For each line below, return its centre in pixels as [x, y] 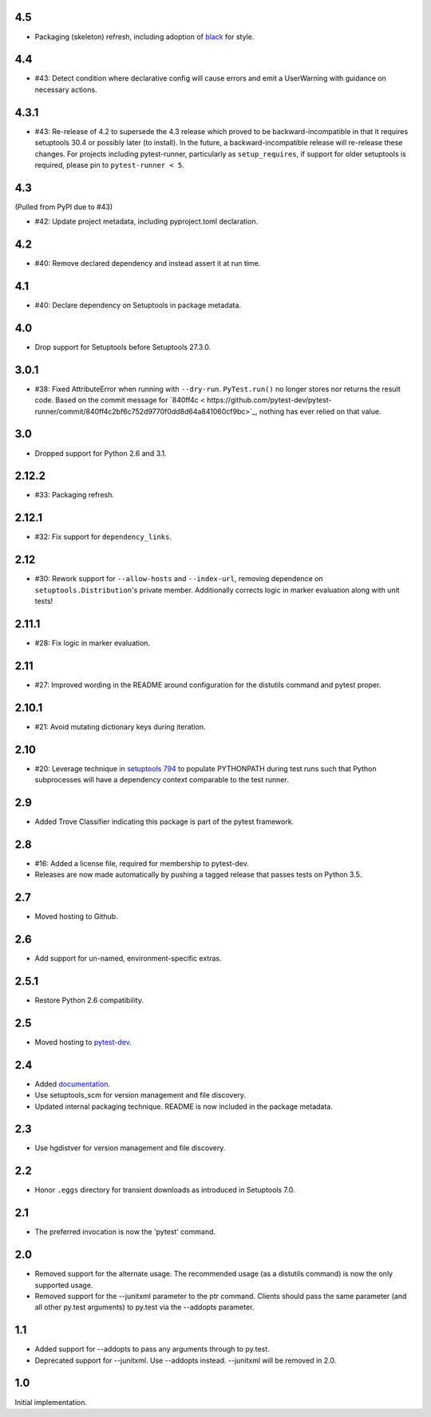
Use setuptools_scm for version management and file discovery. [140, 1095]
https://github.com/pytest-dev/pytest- [269, 400]
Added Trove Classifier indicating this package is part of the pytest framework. [164, 821]
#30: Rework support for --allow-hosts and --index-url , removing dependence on [179, 579]
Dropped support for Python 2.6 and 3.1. [101, 453]
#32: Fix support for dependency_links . [103, 537]
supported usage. [64, 1284]
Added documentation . [73, 1084]
